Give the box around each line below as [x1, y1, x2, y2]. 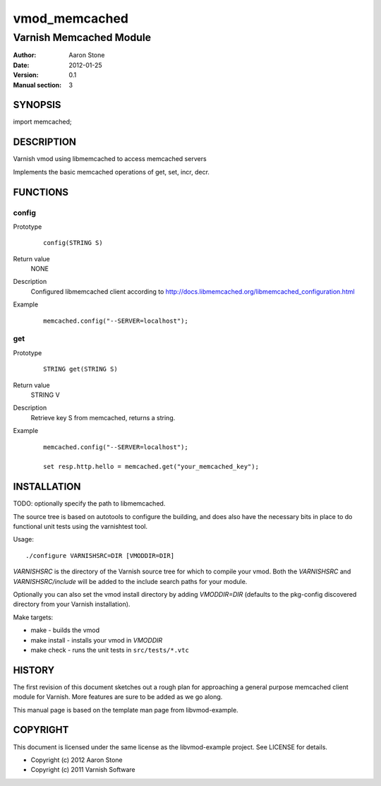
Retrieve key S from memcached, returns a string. [30, 413, 176, 422]
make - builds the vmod [30, 626, 100, 635]
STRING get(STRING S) [43, 365, 118, 374]
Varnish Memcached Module [13, 31, 152, 44]
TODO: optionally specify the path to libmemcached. [13, 499, 166, 508]
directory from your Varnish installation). [13, 600, 131, 609]
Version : [13, 71, 39, 79]
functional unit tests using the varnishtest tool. [13, 523, 148, 530]
